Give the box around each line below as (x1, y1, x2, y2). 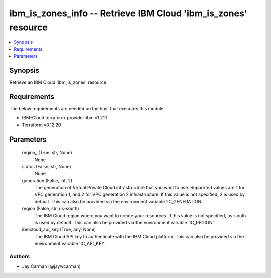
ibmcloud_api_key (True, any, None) (22, 226, 96, 233)
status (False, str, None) (22, 163, 71, 169)
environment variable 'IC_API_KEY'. (34, 241, 107, 247)
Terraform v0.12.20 (22, 122, 61, 128)
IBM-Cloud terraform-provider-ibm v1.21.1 (22, 115, 108, 121)
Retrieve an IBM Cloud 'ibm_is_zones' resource (9, 79, 107, 85)
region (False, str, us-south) (22, 206, 80, 212)
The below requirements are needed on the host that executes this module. (9, 105, 165, 111)
